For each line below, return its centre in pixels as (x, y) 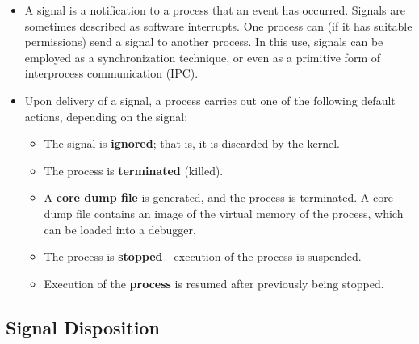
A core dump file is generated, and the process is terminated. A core (218, 197)
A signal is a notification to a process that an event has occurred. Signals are (215, 10)
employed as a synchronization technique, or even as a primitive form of (202, 57)
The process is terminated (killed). (134, 170)
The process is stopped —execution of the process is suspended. (203, 256)
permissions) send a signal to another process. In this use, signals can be (204, 42)
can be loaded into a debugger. (120, 229)
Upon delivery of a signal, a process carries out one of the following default (210, 100)
